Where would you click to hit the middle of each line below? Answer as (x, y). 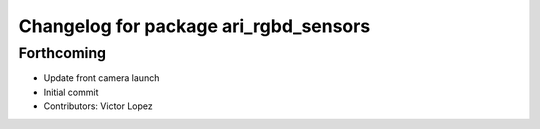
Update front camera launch (101, 78)
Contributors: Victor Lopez (98, 106)
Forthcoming (62, 53)
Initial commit (71, 92)
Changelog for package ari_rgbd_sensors (194, 26)
